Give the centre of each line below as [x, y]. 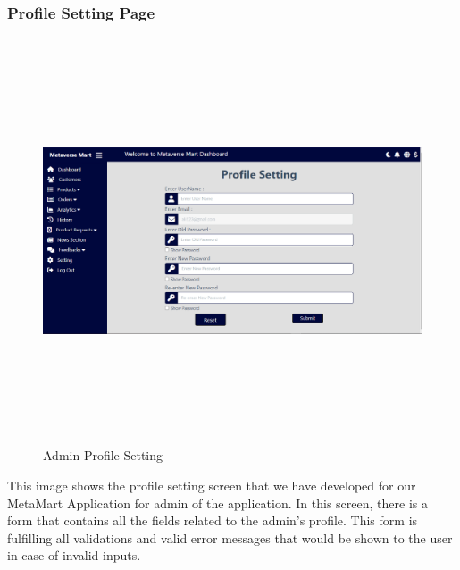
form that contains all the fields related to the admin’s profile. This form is [213, 520]
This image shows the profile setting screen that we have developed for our [212, 485]
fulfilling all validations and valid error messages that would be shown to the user [230, 537]
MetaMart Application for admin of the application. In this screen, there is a [217, 503]
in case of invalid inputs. [74, 555]
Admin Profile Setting [103, 455]
